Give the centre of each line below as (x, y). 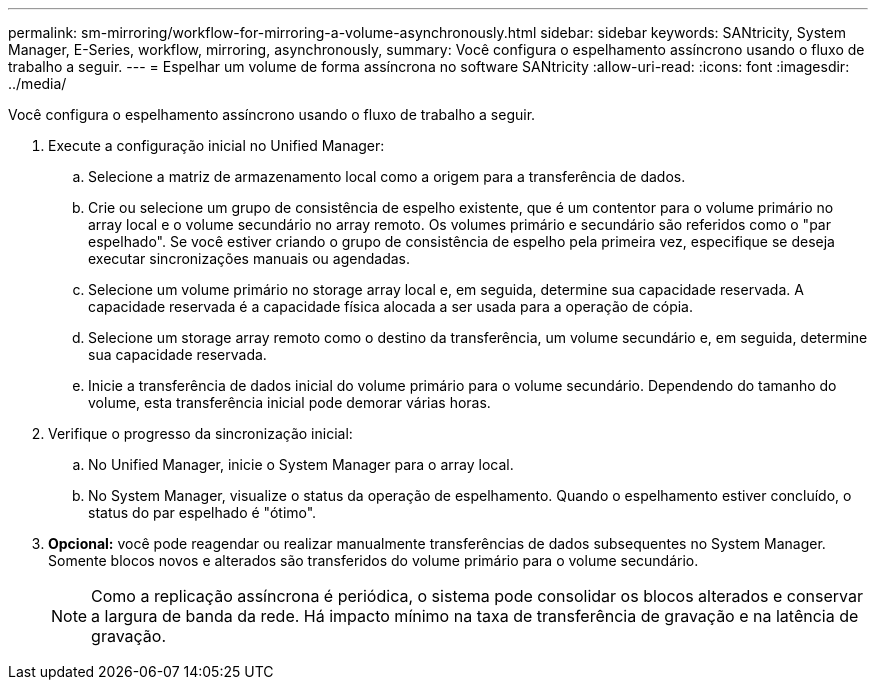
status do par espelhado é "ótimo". (202, 512)
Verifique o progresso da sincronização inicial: (200, 433)
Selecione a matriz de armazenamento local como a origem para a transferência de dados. (387, 176)
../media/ (37, 83)
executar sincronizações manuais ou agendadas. (249, 258)
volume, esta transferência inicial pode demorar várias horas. (289, 402)
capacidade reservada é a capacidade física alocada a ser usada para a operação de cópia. (391, 306)
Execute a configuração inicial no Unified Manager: (216, 145)
